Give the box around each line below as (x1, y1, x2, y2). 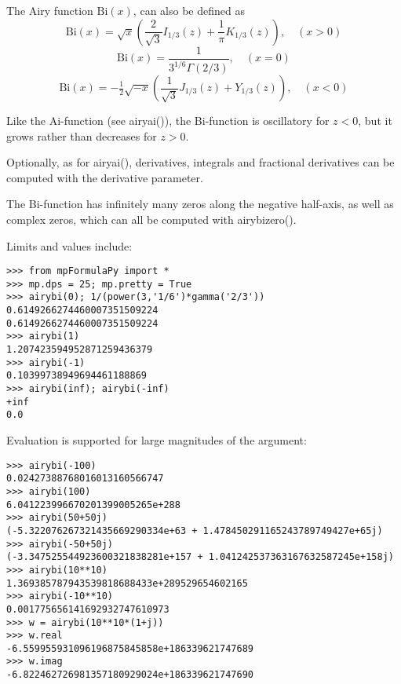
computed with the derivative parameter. (6, 169, 203, 185)
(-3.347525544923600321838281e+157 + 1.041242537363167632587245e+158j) (6, 551, 394, 563)
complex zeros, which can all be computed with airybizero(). (6, 210, 297, 227)
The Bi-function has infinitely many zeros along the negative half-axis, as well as (6, 196, 394, 212)
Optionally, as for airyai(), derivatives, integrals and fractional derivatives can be (6, 154, 395, 170)
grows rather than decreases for (6, 127, 157, 144)
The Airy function (6, 2, 93, 18)
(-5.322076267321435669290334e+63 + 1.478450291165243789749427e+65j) (6, 525, 383, 536)
